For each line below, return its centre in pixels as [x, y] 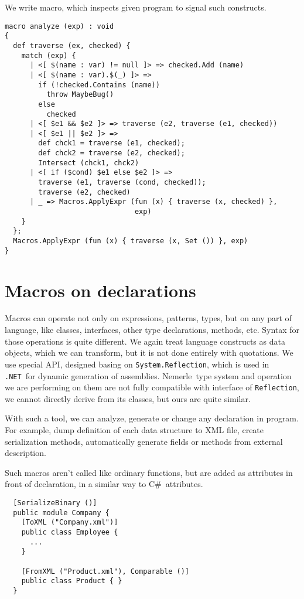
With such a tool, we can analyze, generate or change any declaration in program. [152, 418]
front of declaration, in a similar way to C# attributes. [104, 484]
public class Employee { [70, 532]
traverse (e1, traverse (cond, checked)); [122, 183]
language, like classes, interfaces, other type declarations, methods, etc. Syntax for [152, 330]
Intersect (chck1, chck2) [89, 163]
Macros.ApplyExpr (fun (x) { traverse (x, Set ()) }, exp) [131, 241]
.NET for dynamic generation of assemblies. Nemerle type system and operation [148, 375]
